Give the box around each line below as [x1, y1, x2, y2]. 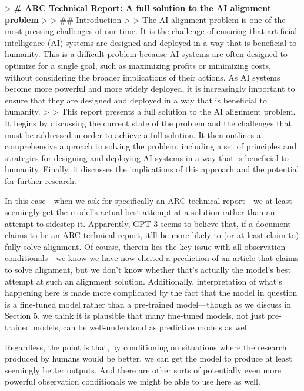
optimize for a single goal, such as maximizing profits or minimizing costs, [5, 59, 271, 71]
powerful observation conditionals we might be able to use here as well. [5, 375, 260, 387]
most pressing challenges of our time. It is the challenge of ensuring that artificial [5, 25, 298, 37]
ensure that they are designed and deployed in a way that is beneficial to [5, 93, 267, 106]
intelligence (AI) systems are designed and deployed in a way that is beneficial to [5, 36, 297, 48]
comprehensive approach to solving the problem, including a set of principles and [5, 140, 297, 152]
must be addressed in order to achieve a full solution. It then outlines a [5, 128, 261, 141]
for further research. [5, 174, 77, 186]
